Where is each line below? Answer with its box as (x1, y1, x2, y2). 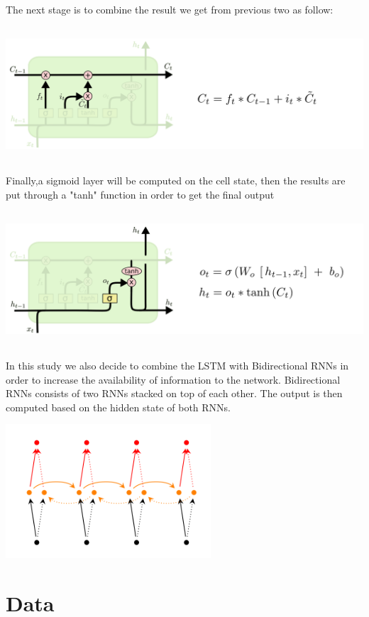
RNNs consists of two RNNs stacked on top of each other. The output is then (6, 386, 343, 401)
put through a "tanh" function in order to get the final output (6, 187, 275, 201)
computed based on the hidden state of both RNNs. (6, 399, 231, 414)
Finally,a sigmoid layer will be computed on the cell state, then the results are (6, 173, 346, 188)
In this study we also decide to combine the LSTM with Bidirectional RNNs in (6, 357, 349, 372)
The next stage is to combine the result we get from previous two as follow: (6, 2, 334, 16)
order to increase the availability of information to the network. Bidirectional (6, 372, 341, 387)
